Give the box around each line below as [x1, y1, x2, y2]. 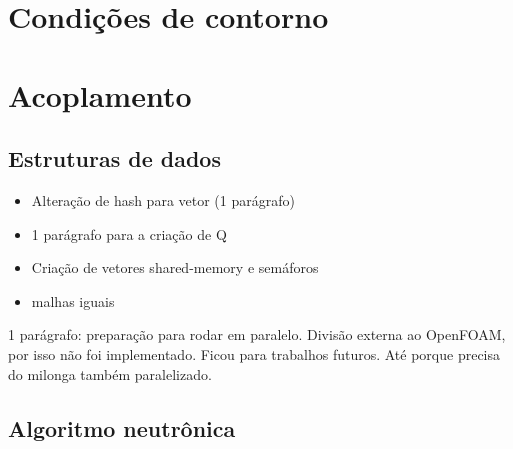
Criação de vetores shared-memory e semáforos [31, 257, 319, 278]
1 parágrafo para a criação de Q [31, 223, 227, 244]
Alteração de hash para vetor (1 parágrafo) [31, 189, 295, 210]
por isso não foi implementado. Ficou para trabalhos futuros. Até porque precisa [8, 343, 501, 364]
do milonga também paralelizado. [8, 363, 212, 384]
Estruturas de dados [8, 143, 221, 174]
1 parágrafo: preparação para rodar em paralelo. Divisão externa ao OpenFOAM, [8, 324, 506, 345]
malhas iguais [31, 290, 115, 311]
